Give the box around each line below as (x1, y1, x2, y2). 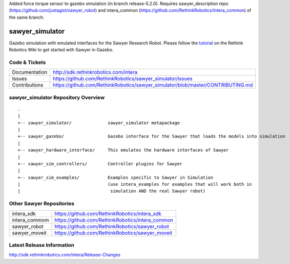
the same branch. (9, 14, 44, 20)
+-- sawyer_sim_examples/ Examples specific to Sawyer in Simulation (18, 175, 213, 180)
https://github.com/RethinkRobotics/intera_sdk (54, 210, 162, 217)
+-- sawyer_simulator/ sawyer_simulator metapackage (18, 120, 180, 126)
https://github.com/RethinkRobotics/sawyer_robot (54, 223, 169, 230)
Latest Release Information (9, 242, 75, 248)
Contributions (12, 82, 43, 88)
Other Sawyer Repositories (9, 200, 75, 207)
